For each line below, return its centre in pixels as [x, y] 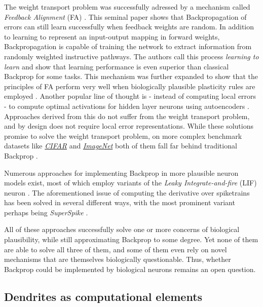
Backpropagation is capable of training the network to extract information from [128, 46]
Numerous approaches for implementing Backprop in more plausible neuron [121, 172]
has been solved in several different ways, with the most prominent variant [120, 202]
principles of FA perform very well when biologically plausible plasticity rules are [130, 86]
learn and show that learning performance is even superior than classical [117, 66]
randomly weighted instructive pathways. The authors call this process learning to [131, 56]
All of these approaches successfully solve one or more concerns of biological [122, 229]
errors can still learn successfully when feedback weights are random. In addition [129, 27]
